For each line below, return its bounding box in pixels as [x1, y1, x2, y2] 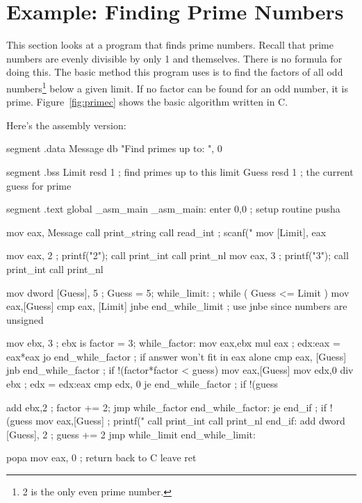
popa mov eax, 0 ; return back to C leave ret [6, 450, 197, 465]
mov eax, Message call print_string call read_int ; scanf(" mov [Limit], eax [6, 224, 327, 239]
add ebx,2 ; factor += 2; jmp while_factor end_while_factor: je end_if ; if [6, 399, 327, 414]
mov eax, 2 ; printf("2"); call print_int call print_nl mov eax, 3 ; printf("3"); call [6, 248, 349, 263]
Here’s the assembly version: [6, 117, 126, 132]
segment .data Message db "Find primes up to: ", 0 [6, 141, 222, 156]
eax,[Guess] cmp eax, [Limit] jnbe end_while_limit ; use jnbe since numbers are [6, 299, 347, 313]
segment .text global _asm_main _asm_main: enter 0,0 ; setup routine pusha [6, 201, 340, 216]
